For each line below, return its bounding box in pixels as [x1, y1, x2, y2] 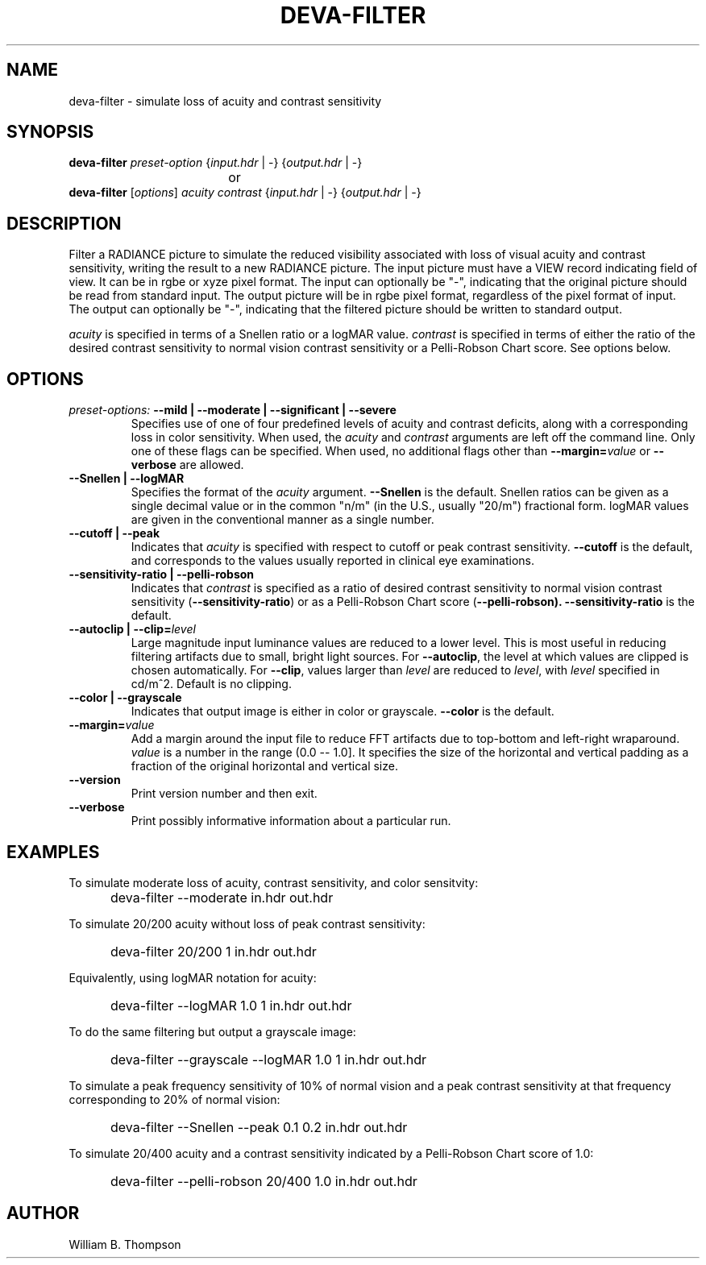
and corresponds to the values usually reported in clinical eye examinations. [131, 554, 534, 568]
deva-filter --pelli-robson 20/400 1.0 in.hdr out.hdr [110, 1172, 417, 1189]
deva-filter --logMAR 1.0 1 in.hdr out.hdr [110, 997, 352, 1014]
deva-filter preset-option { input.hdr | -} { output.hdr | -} [69, 156, 363, 170]
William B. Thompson [69, 1237, 181, 1251]
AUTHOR [6, 1203, 80, 1224]
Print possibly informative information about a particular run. [131, 814, 451, 828]
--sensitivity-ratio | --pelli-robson [69, 567, 255, 582]
